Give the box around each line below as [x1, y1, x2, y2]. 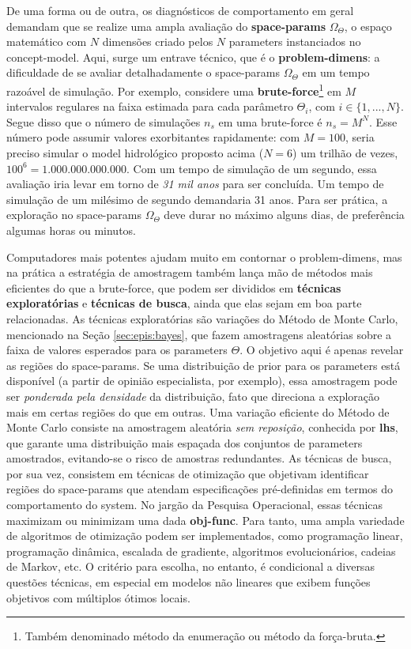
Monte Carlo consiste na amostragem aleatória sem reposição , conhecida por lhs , [6, 419, 398, 436]
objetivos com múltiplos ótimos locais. [6, 589, 190, 606]
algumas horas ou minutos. [6, 221, 136, 238]
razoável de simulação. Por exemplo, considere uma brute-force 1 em [6, 80, 341, 99]
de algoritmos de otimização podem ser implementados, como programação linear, [6, 527, 403, 544]
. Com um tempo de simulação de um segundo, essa [126, 160, 377, 176]
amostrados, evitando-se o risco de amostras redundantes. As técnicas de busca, [6, 450, 392, 466]
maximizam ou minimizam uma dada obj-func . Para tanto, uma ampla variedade [6, 511, 405, 528]
